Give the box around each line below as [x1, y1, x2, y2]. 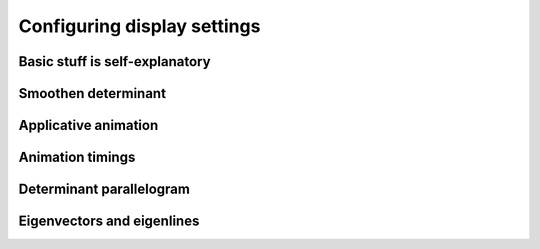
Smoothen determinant [18, 85, 167, 102]
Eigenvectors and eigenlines [18, 213, 200, 230]
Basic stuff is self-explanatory [18, 53, 211, 70]
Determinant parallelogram [18, 181, 190, 198]
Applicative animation [18, 117, 159, 134]
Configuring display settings [18, 15, 261, 37]
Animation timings [18, 149, 136, 166]
